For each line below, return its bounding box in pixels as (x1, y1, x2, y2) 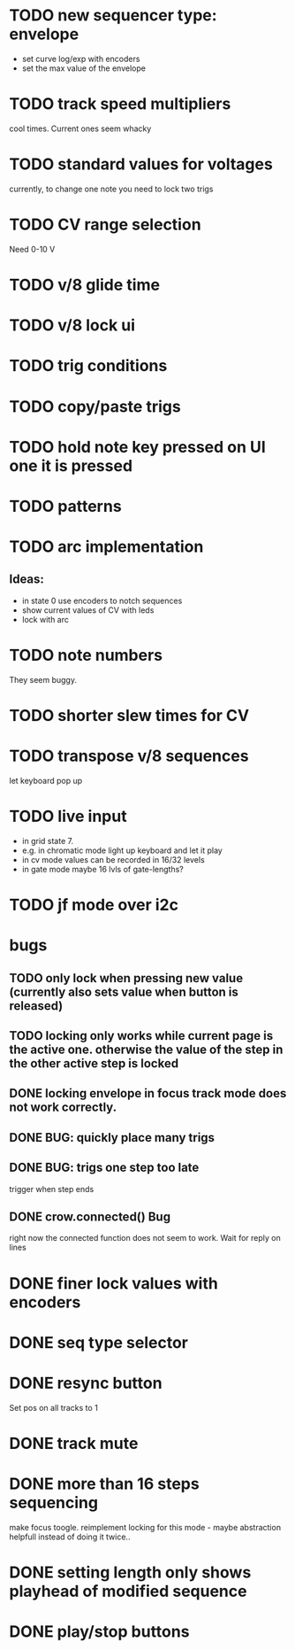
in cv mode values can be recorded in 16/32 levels (21, 854, 205, 864)
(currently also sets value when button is (9, 984, 238, 999)
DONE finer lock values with (9, 1273, 218, 1293)
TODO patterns (9, 496, 122, 516)
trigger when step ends (9, 1183, 95, 1194)
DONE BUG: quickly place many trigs (9, 1130, 215, 1145)
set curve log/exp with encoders (21, 53, 140, 64)
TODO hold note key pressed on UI (9, 437, 267, 457)
